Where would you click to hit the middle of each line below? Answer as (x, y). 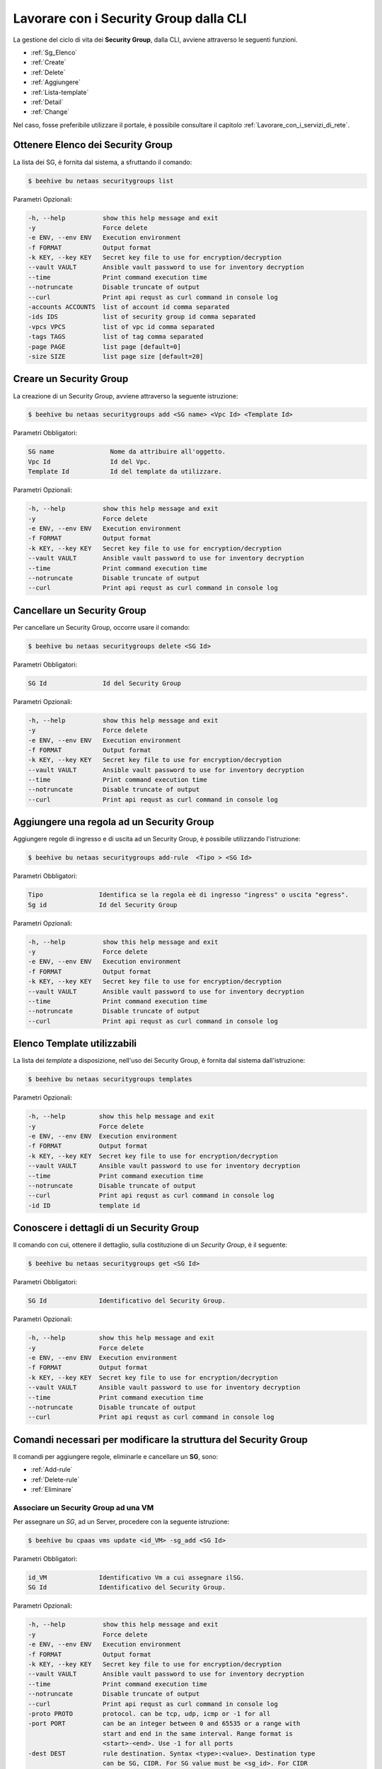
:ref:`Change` (50, 112)
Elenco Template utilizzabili (75, 1044)
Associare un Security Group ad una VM (83, 1507)
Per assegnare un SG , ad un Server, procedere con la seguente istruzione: (121, 1522)
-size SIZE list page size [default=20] (116, 356)
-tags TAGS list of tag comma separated (116, 337)
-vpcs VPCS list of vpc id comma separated (121, 327)
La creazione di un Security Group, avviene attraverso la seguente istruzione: (126, 396)
